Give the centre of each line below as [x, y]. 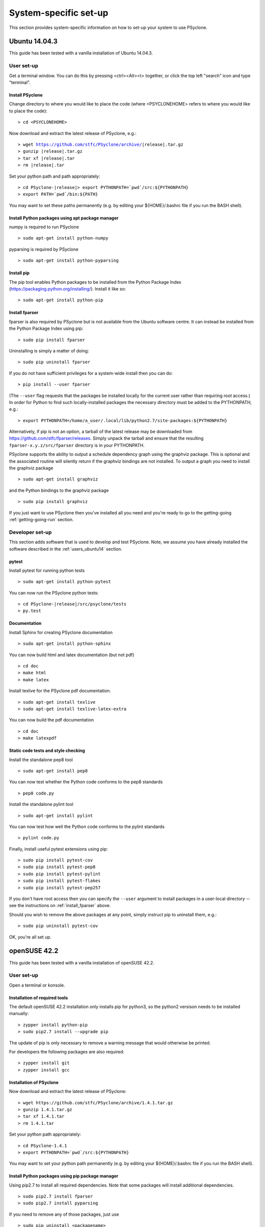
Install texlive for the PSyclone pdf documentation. [60, 691]
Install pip [19, 273]
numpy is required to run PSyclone [44, 227]
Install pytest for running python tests [47, 570]
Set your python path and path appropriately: [54, 176]
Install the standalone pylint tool [41, 804]
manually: [19, 1014]
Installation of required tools [39, 998]
